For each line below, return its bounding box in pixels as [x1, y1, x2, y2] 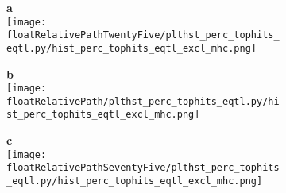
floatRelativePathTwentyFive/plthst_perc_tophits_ [6, 29, 280, 41]
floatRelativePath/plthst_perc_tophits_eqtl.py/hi [6, 95, 280, 107]
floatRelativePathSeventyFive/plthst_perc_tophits [6, 162, 280, 174]
